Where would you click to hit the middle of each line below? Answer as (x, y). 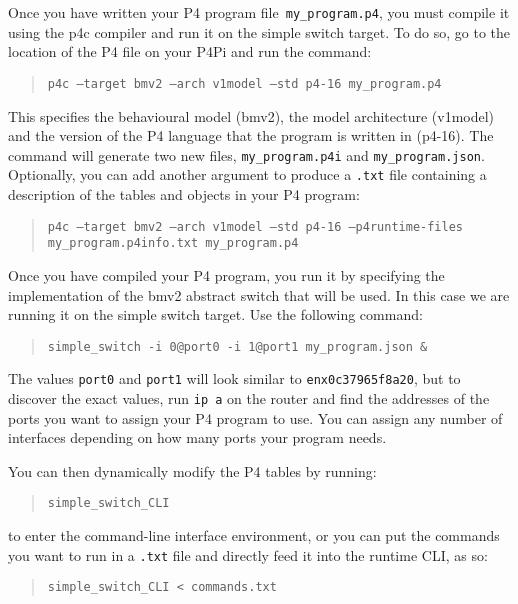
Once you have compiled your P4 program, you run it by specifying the (226, 274)
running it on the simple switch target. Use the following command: (215, 314)
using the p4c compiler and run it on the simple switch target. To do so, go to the (259, 31)
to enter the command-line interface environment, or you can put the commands (254, 535)
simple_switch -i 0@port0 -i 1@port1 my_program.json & (237, 346)
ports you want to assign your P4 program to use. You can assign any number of (255, 417)
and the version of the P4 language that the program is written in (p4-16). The (251, 135)
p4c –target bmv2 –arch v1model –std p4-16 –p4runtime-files (255, 226)
